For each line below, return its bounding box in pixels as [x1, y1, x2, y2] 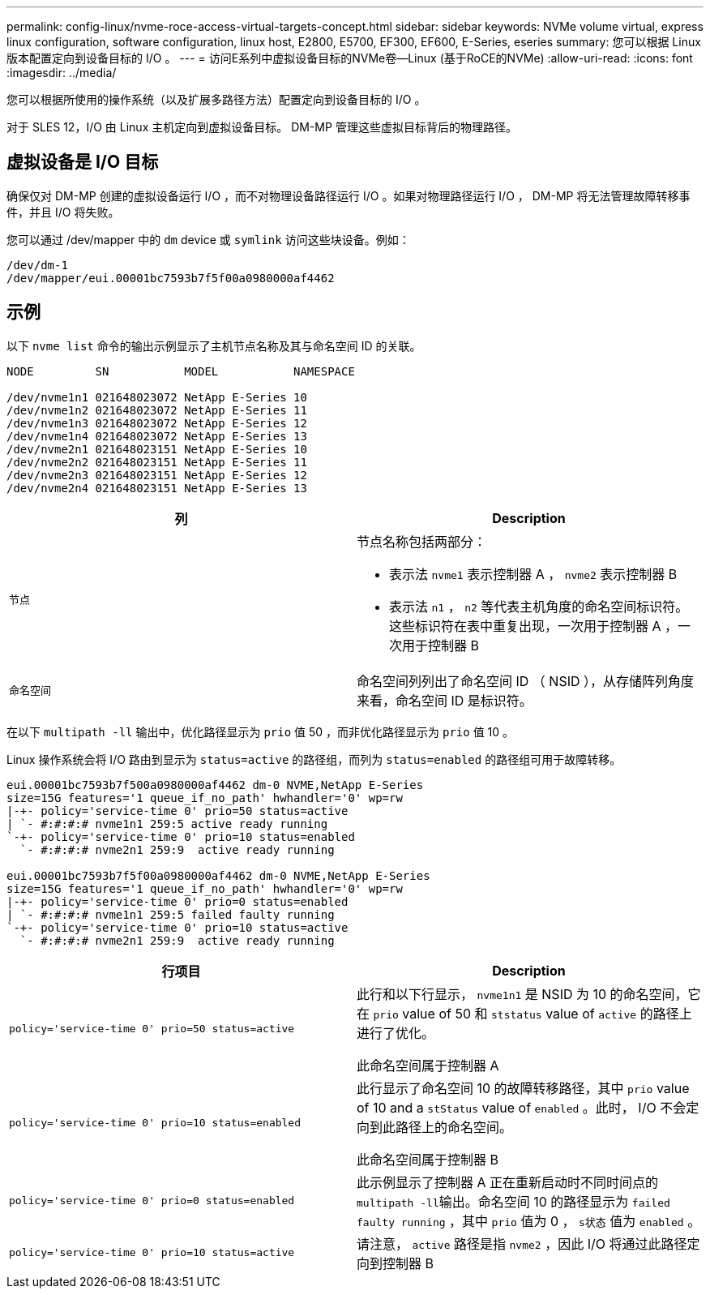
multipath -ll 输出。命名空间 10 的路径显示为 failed [357, 1193, 670, 1210]
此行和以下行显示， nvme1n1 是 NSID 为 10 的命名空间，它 [357, 985, 701, 1002]
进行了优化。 [357, 1024, 435, 1041]
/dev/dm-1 [6, 258, 68, 272]
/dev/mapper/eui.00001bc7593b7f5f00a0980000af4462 [6, 271, 335, 285]
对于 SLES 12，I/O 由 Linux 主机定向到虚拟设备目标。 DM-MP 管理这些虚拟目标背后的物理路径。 [6, 120, 517, 134]
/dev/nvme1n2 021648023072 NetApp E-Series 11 [6, 403, 307, 417]
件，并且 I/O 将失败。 [6, 204, 120, 219]
